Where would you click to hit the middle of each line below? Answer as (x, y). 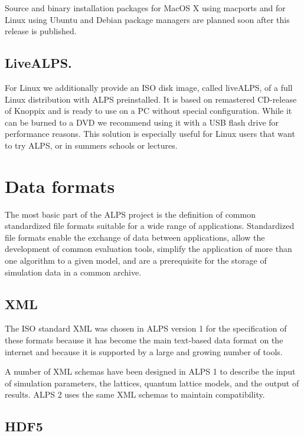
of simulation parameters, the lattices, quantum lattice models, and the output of (152, 383)
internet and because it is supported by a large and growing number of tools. (144, 351)
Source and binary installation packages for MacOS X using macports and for (145, 8)
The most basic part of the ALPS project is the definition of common (130, 214)
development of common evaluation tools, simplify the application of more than (148, 249)
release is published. (41, 31)
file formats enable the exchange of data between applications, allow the (135, 237)
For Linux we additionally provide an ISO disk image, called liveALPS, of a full (149, 87)
